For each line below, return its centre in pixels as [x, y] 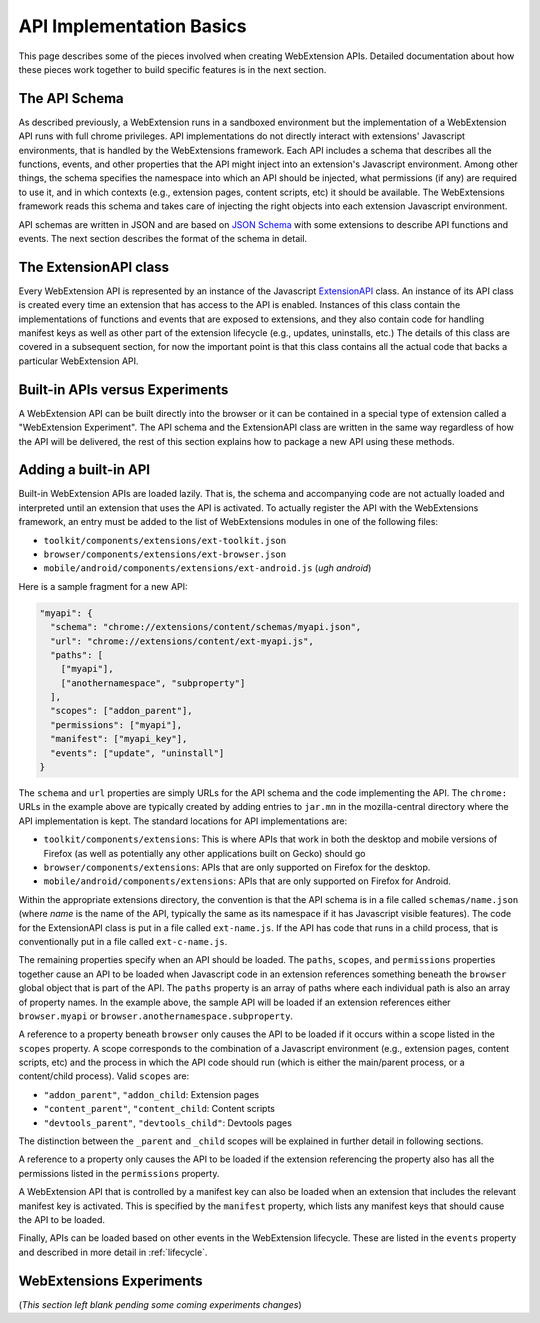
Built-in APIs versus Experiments [123, 389]
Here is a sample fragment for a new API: [103, 586]
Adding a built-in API [84, 470]
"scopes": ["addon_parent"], [122, 711]
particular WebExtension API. [78, 361]
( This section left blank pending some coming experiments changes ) [160, 1304]
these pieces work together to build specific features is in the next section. [172, 69]
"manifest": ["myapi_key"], [119, 739]
